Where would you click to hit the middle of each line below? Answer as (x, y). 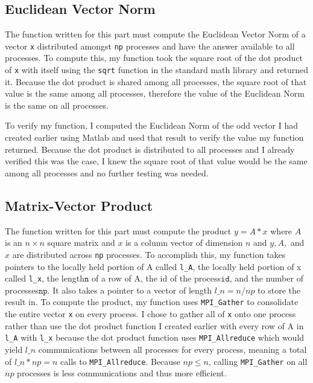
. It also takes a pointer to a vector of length (130, 290)
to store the (279, 290)
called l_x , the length (45, 278)
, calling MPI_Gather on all (258, 361)
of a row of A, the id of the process (156, 278)
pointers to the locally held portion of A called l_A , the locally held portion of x (153, 266)
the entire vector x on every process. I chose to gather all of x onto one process (150, 314)
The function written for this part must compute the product (118, 230)
